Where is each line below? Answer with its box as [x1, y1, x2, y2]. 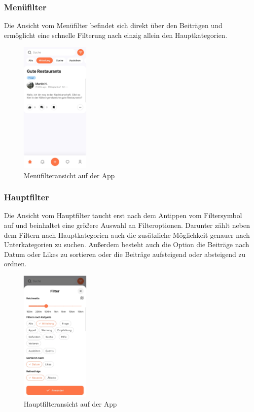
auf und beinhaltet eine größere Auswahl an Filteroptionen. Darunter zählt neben [4, 220, 250, 230]
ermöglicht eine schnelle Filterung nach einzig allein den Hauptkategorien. [4, 30, 227, 40]
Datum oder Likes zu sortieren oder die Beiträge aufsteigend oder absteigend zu [4, 249, 246, 259]
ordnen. [4, 258, 27, 269]
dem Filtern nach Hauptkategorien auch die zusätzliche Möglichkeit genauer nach [4, 229, 250, 240]
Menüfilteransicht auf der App [24, 170, 115, 180]
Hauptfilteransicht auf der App [24, 399, 117, 409]
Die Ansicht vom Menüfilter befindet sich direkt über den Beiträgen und [4, 20, 222, 31]
